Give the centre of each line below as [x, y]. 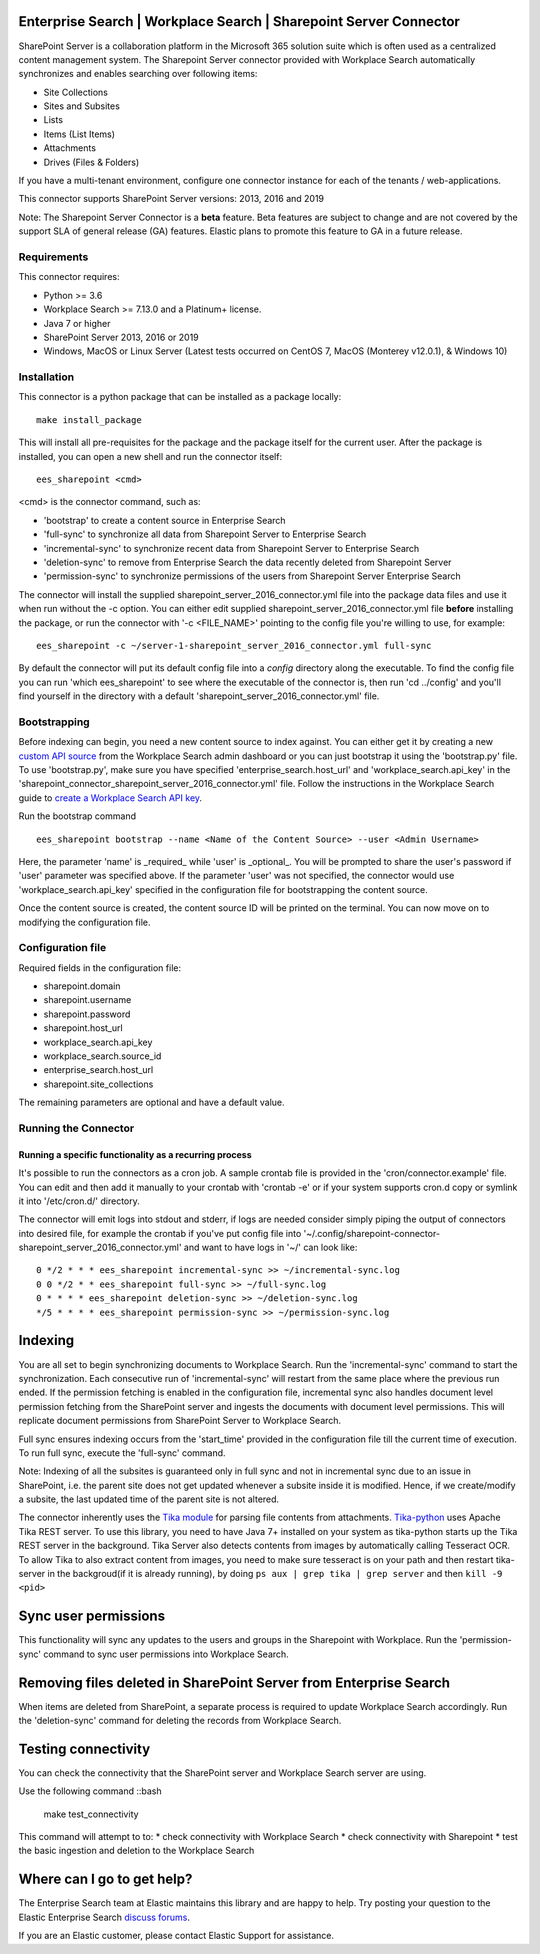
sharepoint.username [87, 1000]
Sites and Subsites [81, 106]
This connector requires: [69, 277]
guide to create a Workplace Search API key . [110, 797]
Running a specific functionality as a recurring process [135, 1154]
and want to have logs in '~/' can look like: [270, 1247]
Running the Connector [76, 1128]
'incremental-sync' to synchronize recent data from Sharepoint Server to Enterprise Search [231, 548]
